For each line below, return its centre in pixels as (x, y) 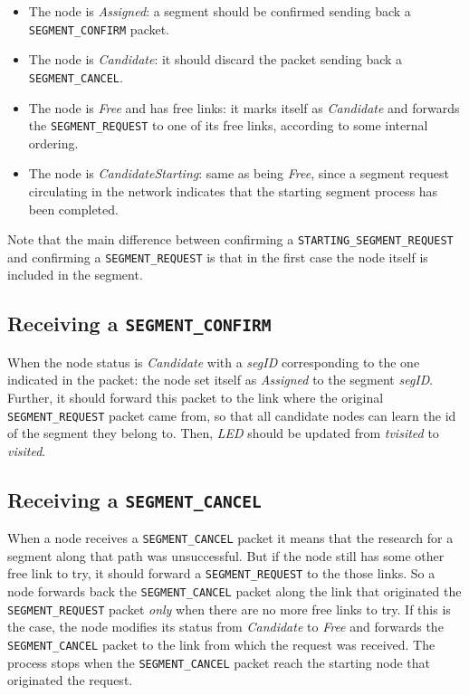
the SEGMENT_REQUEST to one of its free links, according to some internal (228, 125)
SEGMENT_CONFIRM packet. (99, 29)
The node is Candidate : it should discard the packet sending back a (215, 59)
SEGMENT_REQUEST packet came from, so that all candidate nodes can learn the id (232, 415)
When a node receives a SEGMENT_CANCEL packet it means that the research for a (230, 538)
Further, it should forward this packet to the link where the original (196, 397)
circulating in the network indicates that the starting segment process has (233, 190)
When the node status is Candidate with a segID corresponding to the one (214, 362)
